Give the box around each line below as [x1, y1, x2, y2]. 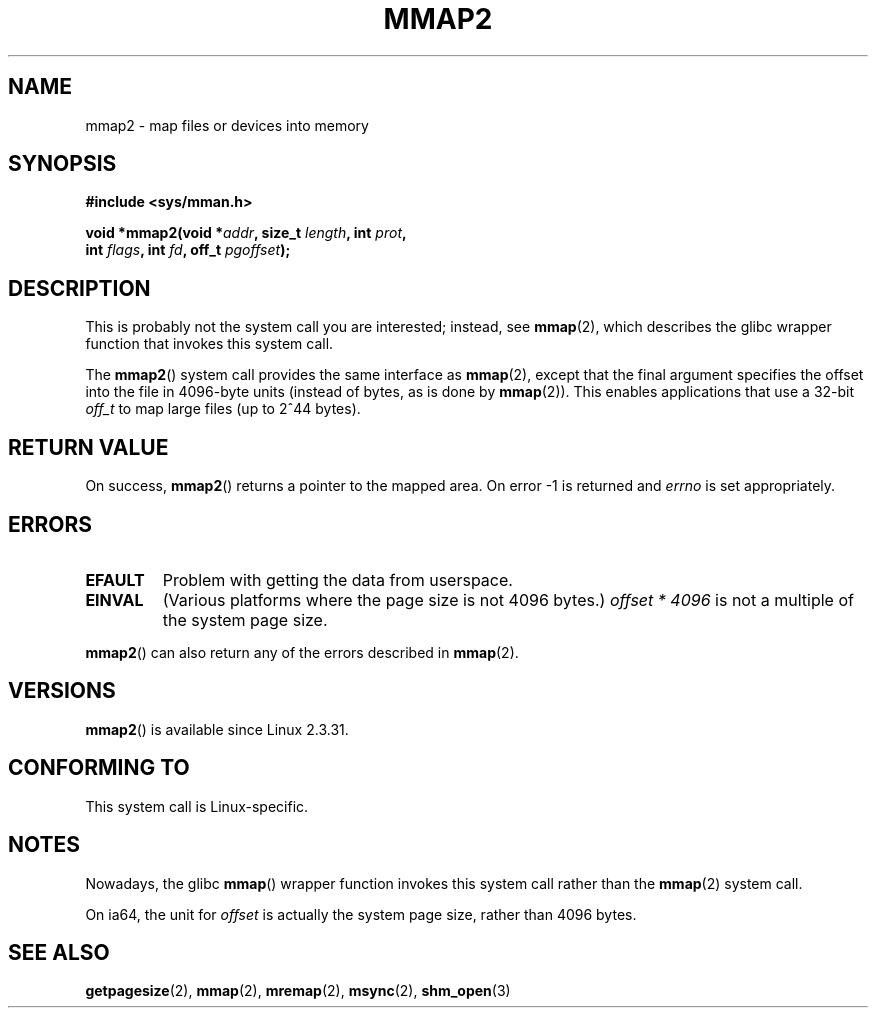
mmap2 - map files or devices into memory [85, 116, 369, 134]
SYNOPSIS [8, 151, 117, 177]
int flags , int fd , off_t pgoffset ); [85, 241, 291, 259]
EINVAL [85, 589, 144, 610]
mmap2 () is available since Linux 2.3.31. [85, 720, 349, 738]
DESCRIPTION [8, 275, 151, 301]
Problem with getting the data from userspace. [162, 569, 513, 590]
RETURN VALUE [8, 434, 169, 460]
